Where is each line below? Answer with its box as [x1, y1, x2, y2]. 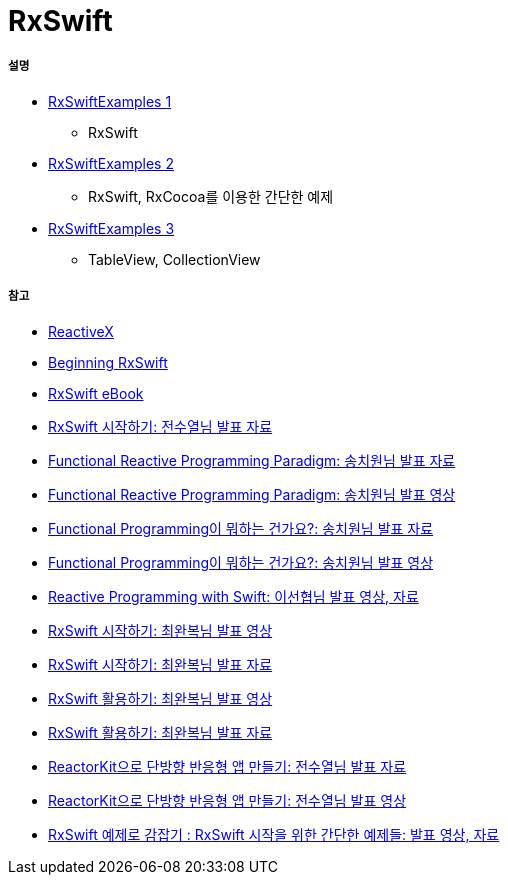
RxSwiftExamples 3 [48, 219, 175, 237]
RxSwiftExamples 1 [48, 92, 172, 110]
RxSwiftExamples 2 [48, 154, 174, 172]
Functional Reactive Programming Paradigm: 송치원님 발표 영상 [48, 485, 456, 503]
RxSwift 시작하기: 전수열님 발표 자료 [48, 417, 273, 435]
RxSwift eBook [48, 384, 144, 402]
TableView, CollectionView [88, 250, 261, 268]
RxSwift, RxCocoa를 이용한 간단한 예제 [88, 187, 334, 205]
